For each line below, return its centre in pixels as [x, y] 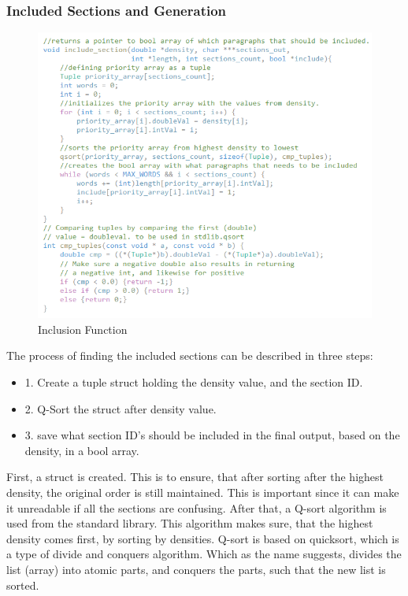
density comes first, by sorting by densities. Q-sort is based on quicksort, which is [203, 538]
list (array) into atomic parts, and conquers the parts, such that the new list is [196, 569]
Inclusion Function [83, 329]
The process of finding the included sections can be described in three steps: [190, 355]
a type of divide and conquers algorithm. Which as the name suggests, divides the [204, 554]
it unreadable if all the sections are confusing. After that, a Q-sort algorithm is [197, 507]
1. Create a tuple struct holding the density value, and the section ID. [194, 382]
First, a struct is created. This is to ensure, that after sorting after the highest [195, 477]
